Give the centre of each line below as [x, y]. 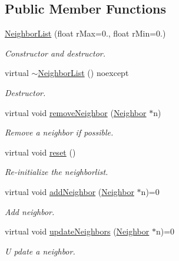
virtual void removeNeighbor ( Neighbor [76, 112]
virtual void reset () [40, 152]
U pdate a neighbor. [40, 251]
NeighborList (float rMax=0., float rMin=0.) [85, 33]
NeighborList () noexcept [83, 73]
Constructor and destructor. [55, 53]
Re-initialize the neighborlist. [57, 172]
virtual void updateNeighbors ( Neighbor [77, 231]
